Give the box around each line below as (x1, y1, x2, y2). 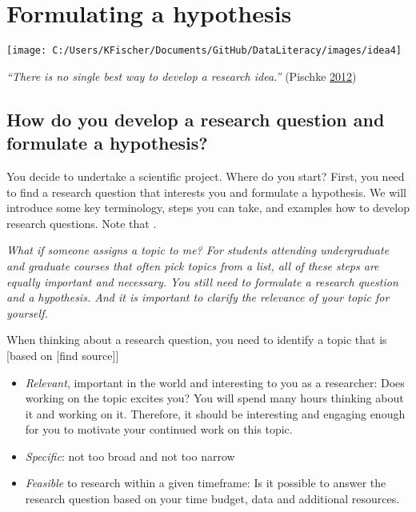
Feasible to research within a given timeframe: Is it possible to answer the (25, 474, 386, 491)
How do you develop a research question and (6, 106, 385, 131)
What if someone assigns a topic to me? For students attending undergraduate (6, 242, 390, 258)
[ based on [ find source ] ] (6, 346, 119, 363)
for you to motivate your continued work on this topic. (25, 421, 293, 438)
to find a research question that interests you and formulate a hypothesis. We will (6, 183, 406, 200)
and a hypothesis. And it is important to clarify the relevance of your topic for (6, 289, 390, 306)
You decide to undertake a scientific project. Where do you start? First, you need (6, 167, 405, 184)
